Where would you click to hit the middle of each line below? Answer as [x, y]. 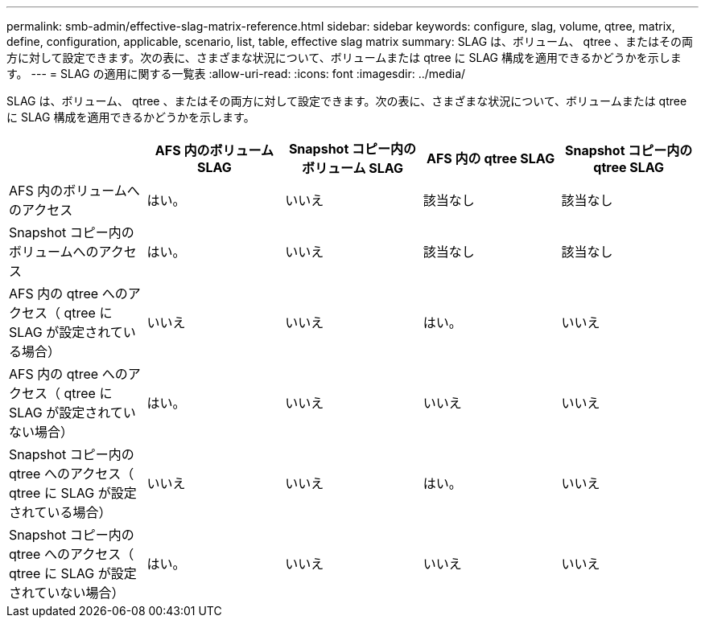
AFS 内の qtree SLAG [491, 158]
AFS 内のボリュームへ [74, 191]
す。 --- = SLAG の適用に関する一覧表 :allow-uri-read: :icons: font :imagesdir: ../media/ [236, 74]
